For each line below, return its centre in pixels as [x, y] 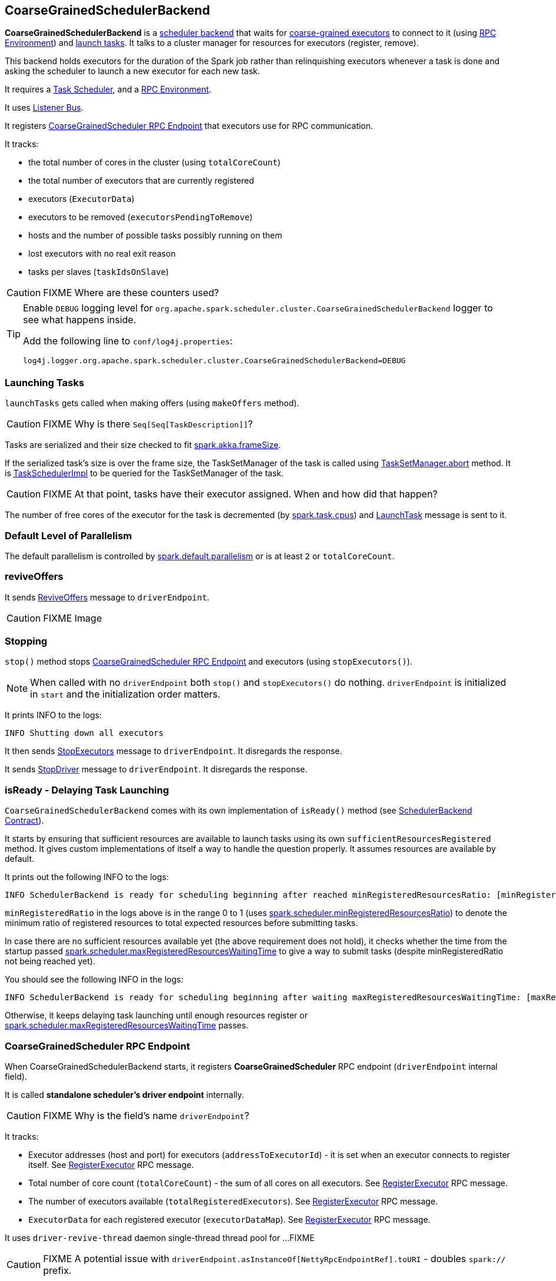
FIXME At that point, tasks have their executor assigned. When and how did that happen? [240, 494]
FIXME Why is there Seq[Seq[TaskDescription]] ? [148, 424]
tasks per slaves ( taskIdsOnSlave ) [99, 272]
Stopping [26, 641]
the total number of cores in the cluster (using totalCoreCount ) [155, 162]
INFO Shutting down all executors [84, 733]
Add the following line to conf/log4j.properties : [128, 341]
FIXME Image [72, 618]
